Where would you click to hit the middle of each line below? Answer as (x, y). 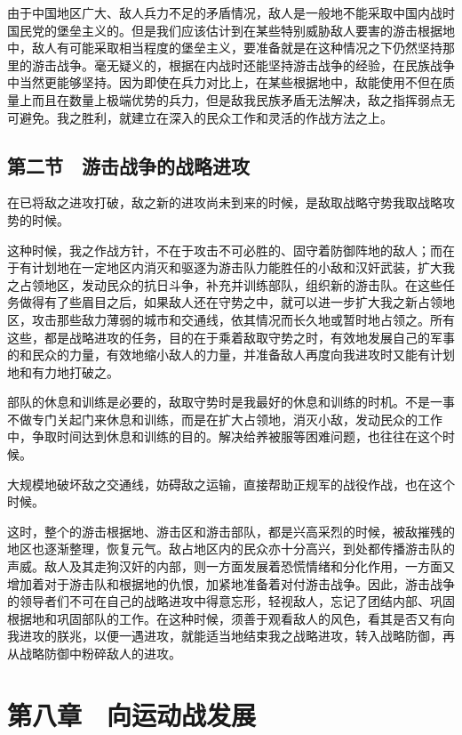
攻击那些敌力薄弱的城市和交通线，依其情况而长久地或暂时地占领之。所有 (243, 319)
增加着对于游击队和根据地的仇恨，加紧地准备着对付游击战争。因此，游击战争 (231, 583)
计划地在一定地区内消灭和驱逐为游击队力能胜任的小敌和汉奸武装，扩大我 (243, 267)
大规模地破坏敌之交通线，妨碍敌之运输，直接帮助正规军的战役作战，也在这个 (231, 484)
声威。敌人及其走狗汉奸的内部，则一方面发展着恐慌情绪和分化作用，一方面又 (231, 566)
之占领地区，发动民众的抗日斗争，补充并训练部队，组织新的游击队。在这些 (225, 284)
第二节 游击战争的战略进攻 (128, 165)
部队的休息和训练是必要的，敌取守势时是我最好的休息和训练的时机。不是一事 (231, 402)
